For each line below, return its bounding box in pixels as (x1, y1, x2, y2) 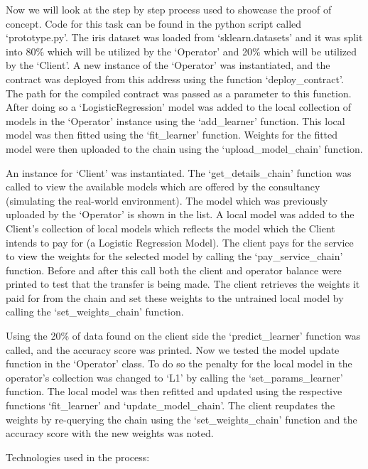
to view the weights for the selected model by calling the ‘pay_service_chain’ (6, 249, 343, 264)
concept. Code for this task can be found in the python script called (6, 16, 302, 31)
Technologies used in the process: (6, 449, 150, 464)
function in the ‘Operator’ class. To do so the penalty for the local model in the (6, 356, 352, 371)
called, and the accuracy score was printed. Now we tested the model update (6, 342, 340, 357)
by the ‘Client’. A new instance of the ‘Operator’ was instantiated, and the (6, 58, 330, 72)
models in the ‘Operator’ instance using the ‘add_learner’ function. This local (6, 113, 345, 128)
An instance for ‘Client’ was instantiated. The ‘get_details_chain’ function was (6, 165, 352, 180)
